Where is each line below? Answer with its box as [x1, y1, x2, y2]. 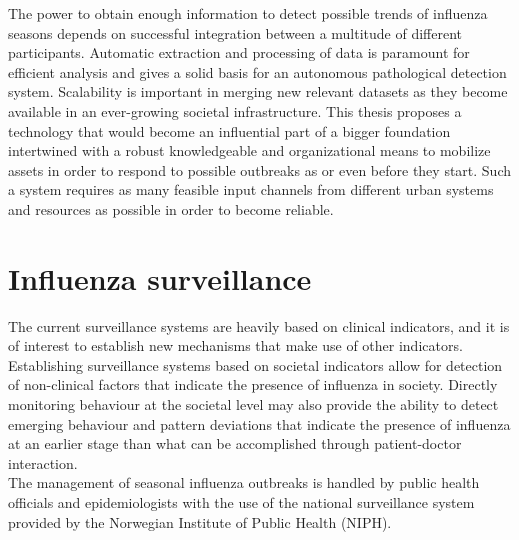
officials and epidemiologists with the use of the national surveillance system [8, 492, 475, 512]
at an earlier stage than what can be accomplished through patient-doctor [8, 433, 462, 454]
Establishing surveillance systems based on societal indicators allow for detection [8, 354, 503, 375]
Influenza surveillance [8, 257, 312, 298]
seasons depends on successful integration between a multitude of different [8, 22, 463, 43]
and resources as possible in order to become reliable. [8, 198, 334, 219]
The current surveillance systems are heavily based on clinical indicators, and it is [8, 315, 510, 336]
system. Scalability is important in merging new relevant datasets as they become [8, 81, 508, 102]
